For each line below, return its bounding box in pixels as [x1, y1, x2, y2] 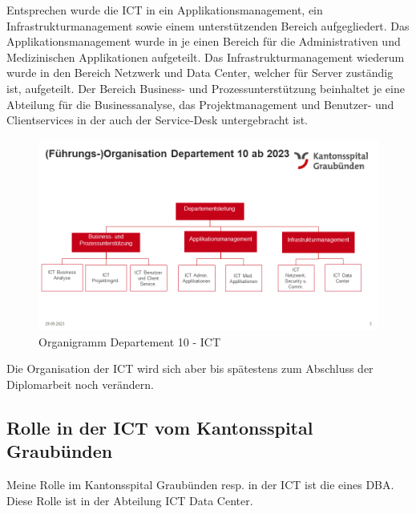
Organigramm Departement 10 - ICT [38, 333, 221, 350]
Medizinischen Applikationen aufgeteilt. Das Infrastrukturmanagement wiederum [6, 48, 405, 65]
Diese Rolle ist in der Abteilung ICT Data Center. [6, 492, 253, 508]
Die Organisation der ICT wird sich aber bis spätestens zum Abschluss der [6, 360, 374, 377]
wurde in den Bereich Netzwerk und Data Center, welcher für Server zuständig [6, 64, 394, 81]
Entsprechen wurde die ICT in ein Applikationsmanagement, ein [6, 2, 323, 18]
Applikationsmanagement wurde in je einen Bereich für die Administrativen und [6, 33, 401, 50]
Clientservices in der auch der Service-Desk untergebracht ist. [6, 111, 308, 128]
